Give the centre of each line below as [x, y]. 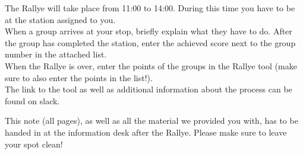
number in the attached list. [56, 54]
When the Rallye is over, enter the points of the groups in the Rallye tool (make [151, 65]
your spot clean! [34, 144]
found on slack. [32, 100]
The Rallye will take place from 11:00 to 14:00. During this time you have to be [150, 8]
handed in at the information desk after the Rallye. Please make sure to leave [146, 132]
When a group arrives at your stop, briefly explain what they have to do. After [149, 31]
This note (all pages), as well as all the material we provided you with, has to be [151, 121]
